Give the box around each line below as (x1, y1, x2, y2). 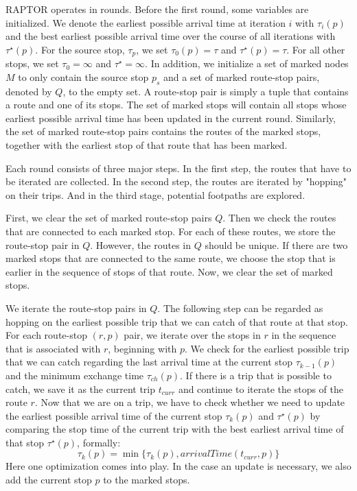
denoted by (5, 84, 52, 98)
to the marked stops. (103, 472, 190, 487)
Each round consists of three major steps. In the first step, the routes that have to (5, 160, 352, 175)
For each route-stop (5, 328, 87, 342)
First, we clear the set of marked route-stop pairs (5, 211, 212, 225)
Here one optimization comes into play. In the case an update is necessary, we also (5, 459, 352, 473)
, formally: (77, 435, 121, 449)
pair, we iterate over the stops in (124, 328, 261, 342)
